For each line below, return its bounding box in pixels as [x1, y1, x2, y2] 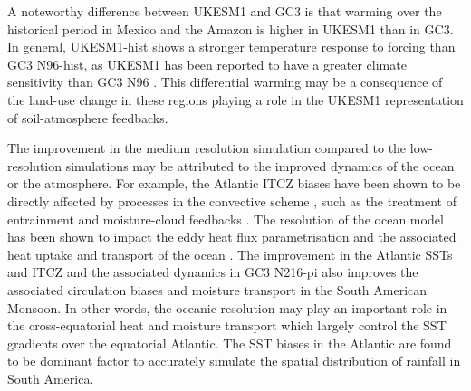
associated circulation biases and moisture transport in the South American [7, 280, 428, 299]
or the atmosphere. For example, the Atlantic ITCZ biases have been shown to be [7, 174, 461, 193]
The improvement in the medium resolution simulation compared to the [7, 138, 407, 157]
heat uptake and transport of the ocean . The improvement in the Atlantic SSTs [7, 244, 453, 263]
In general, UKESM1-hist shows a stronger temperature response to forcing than [7, 37, 456, 56]
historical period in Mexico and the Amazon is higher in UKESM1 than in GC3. [7, 19, 454, 38]
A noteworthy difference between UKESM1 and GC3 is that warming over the [7, 2, 442, 20]
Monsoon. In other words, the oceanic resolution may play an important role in [7, 298, 447, 317]
